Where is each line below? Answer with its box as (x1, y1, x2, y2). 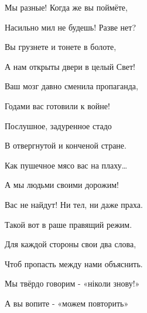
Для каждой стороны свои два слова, (5, 238, 136, 250)
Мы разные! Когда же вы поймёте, (5, 1, 128, 13)
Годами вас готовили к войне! (5, 99, 110, 112)
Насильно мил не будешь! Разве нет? (5, 21, 136, 33)
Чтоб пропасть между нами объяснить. (5, 257, 143, 270)
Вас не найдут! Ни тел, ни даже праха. (5, 198, 143, 210)
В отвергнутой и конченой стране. (5, 139, 127, 152)
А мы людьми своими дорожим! (5, 179, 119, 191)
